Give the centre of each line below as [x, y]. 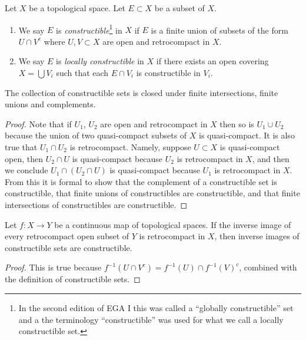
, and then [271, 158]
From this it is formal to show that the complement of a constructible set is [141, 181]
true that [21, 147]
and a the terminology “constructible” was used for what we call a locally [151, 319]
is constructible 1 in [89, 29]
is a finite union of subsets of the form [219, 30]
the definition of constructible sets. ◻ [73, 279]
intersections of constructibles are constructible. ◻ [96, 204]
